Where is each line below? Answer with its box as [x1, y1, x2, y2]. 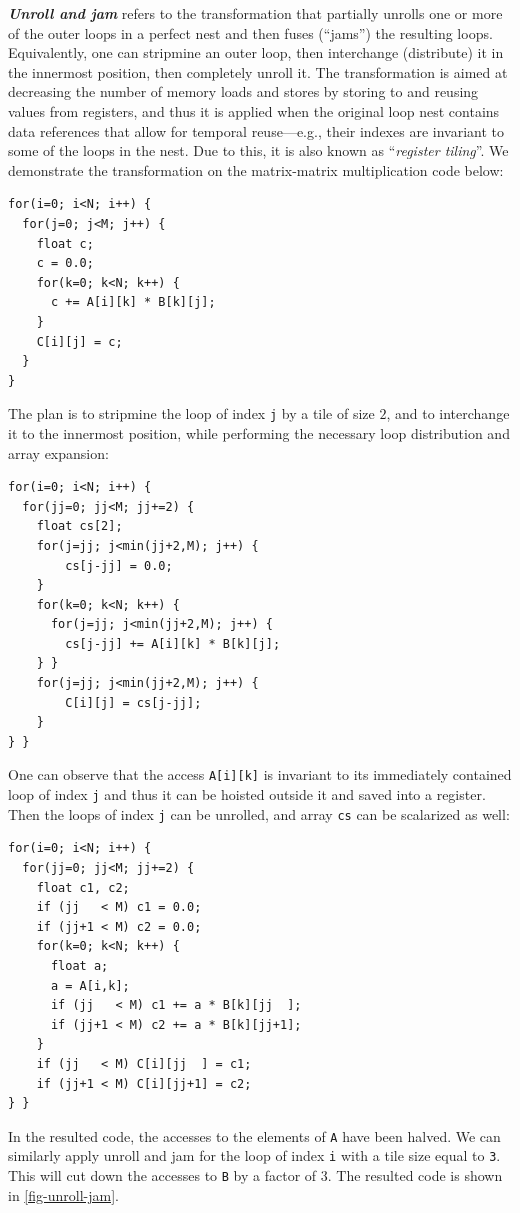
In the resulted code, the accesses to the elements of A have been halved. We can [8, 1125, 501, 1146]
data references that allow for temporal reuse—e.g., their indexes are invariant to [8, 120, 504, 141]
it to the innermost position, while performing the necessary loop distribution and [8, 422, 510, 443]
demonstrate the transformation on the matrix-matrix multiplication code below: [8, 159, 504, 180]
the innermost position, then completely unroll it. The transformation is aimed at [8, 61, 508, 82]
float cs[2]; [36, 519, 123, 534]
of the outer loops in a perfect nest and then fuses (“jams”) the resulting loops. [8, 22, 493, 43]
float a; [50, 958, 109, 973]
